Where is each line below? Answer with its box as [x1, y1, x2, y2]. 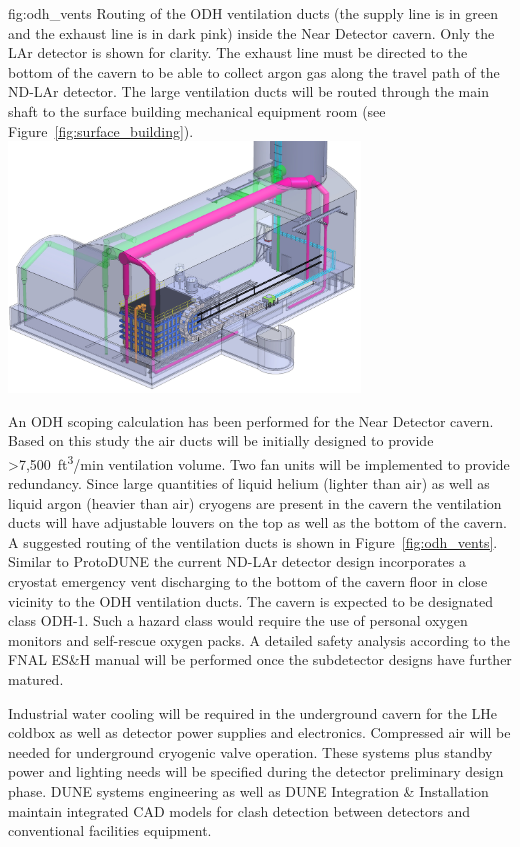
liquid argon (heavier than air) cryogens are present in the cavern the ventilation [8, 492, 502, 513]
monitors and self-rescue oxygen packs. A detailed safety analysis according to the [8, 629, 510, 650]
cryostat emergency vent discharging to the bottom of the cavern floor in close [8, 571, 488, 591]
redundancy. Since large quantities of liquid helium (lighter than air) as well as [8, 473, 490, 494]
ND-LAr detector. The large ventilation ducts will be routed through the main [8, 81, 489, 102]
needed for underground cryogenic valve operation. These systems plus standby [8, 741, 493, 762]
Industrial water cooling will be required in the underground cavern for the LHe [8, 702, 498, 723]
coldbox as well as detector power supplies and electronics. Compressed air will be [8, 722, 511, 743]
